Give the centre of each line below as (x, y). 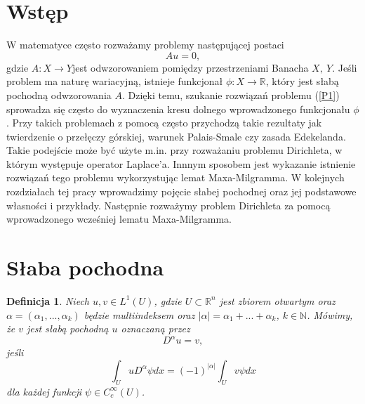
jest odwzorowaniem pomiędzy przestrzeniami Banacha (190, 67)
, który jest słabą (302, 81)
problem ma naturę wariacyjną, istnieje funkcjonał (115, 81)
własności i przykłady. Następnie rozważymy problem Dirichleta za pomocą (168, 205)
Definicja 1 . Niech (48, 300)
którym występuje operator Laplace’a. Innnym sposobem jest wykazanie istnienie (181, 163)
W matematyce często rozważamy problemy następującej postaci (145, 45)
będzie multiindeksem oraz (139, 314)
